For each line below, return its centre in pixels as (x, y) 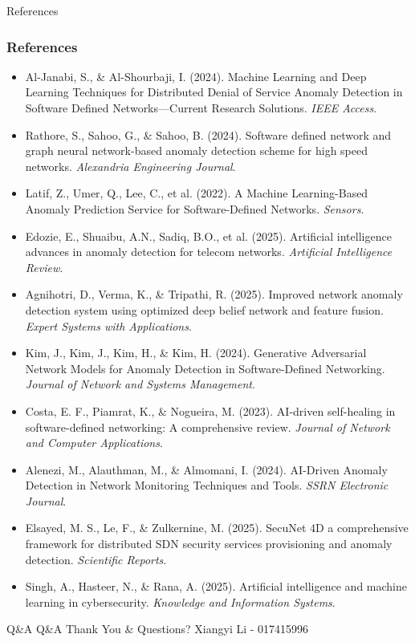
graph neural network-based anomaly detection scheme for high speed (197, 150)
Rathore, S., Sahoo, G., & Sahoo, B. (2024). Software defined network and (208, 134)
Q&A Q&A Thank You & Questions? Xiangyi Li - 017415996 (158, 629)
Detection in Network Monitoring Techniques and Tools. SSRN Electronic (207, 485)
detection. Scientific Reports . (96, 559)
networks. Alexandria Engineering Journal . (130, 166)
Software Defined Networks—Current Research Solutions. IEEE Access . (201, 108)
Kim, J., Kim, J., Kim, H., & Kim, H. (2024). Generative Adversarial (196, 353)
